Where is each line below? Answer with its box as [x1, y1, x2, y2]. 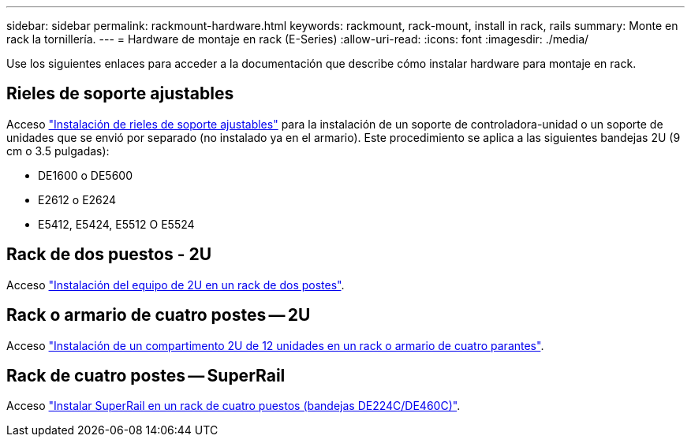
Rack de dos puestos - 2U [6, 244, 212, 265]
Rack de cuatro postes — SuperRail [6, 365, 286, 385]
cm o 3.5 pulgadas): [6, 143, 110, 158]
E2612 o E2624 [38, 192, 117, 207]
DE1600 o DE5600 [38, 168, 133, 182]
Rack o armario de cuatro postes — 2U [6, 305, 311, 326]
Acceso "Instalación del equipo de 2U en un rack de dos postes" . [6, 277, 345, 292]
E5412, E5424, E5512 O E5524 [38, 217, 195, 231]
